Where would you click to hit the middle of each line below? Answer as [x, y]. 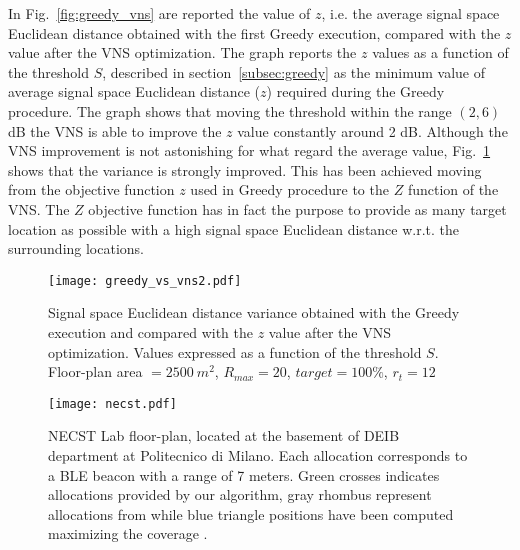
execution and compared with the [150, 331]
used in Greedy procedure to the [289, 189]
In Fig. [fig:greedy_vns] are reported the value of [159, 13]
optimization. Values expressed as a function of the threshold [235, 351]
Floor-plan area [95, 371]
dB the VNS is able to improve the [115, 130]
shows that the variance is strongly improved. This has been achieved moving [245, 169]
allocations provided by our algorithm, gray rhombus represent [240, 494]
